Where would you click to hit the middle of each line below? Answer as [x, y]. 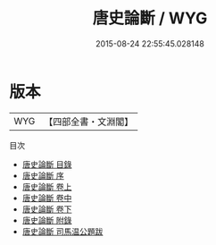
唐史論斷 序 [43, 175]
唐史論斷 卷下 [47, 209]
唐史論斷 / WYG [150, 18]
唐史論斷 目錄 [47, 164]
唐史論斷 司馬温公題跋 [62, 231]
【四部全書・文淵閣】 [89, 122]
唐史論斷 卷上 [47, 186]
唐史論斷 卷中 [47, 198]
